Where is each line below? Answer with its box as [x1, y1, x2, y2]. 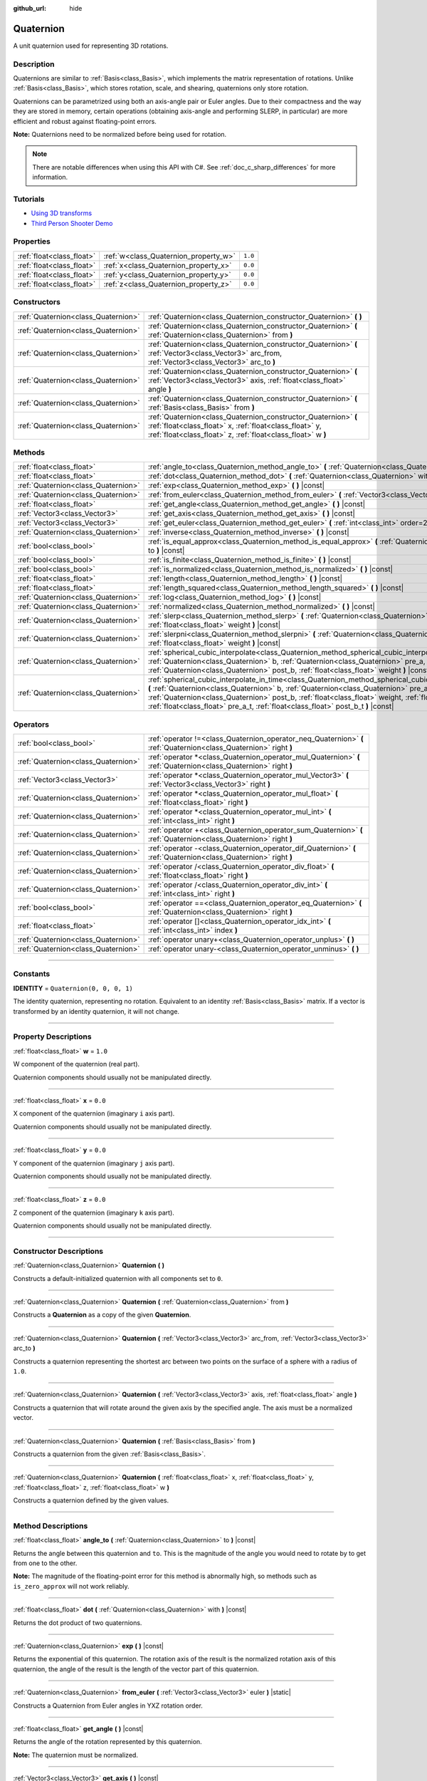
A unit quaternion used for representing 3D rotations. [13, 41, 169, 50]
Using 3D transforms [31, 209, 93, 217]
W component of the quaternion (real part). [13, 1060, 140, 1069]
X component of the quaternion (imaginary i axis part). [13, 1109, 175, 1118]
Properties [13, 237, 51, 246]
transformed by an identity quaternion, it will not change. [13, 1007, 180, 1015]
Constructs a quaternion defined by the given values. [13, 1496, 169, 1505]
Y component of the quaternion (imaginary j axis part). [13, 1158, 175, 1168]
